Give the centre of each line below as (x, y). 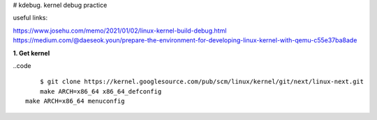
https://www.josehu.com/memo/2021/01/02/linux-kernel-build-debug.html (120, 31)
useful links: (30, 18)
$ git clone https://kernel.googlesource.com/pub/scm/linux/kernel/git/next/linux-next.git (202, 82)
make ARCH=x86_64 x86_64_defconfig (101, 91)
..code (22, 65)
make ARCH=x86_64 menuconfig (75, 101)
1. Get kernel (31, 53)
